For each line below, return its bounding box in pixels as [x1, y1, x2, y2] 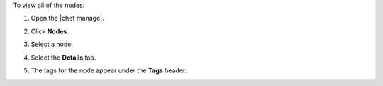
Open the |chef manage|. [30, 14, 104, 23]
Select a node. [30, 40, 74, 49]
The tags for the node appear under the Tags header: [30, 66, 187, 75]
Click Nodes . [30, 27, 69, 36]
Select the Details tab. [30, 53, 96, 62]
